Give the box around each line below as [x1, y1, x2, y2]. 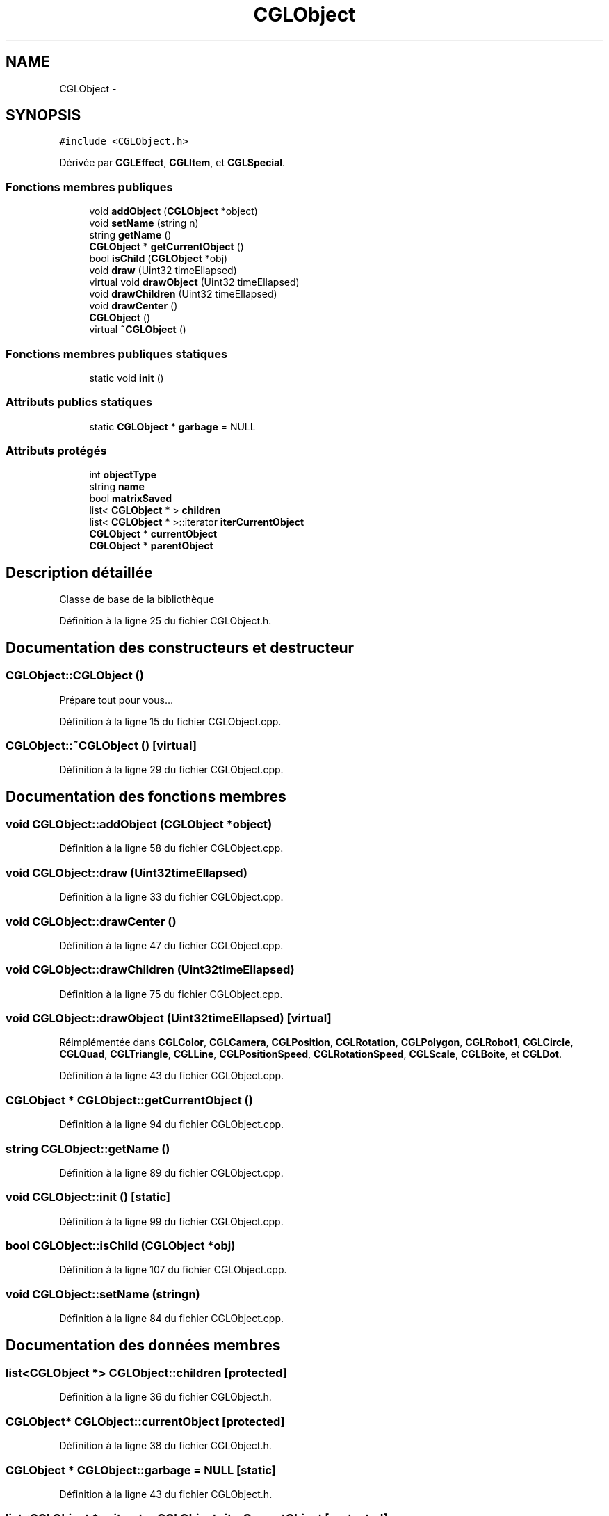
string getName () [89, 229, 172, 241]
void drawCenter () [89, 300, 178, 312]
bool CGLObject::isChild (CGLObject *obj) [6, 1239, 236, 1253]
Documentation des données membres [6, 1336, 281, 1354]
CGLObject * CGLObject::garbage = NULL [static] [6, 1462, 276, 1477]
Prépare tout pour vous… [59, 693, 174, 706]
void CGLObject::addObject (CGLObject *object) [6, 817, 273, 832]
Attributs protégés [6, 444, 107, 458]
